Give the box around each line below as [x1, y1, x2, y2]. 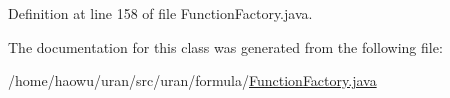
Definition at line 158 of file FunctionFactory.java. [8, 3, 313, 23]
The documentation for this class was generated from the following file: [8, 36, 443, 57]
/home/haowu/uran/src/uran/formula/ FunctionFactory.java [8, 70, 377, 91]
